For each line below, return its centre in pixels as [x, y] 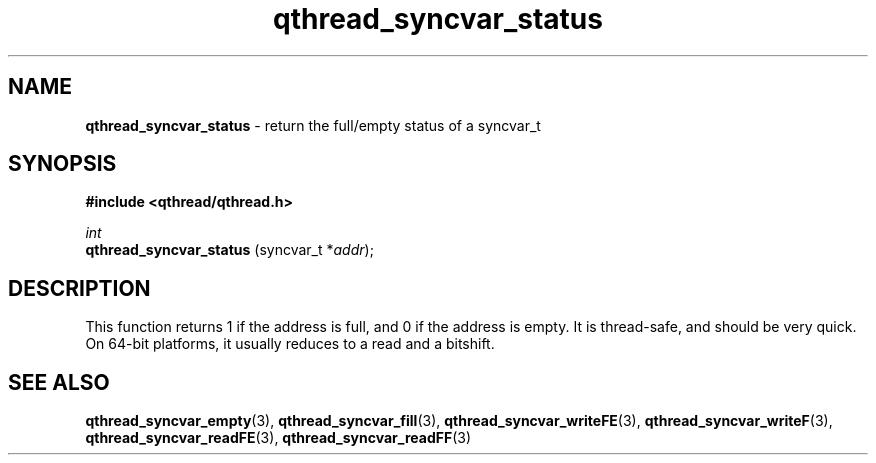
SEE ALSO [59, 382]
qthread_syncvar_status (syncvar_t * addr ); [229, 250]
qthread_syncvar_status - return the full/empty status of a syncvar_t [313, 125]
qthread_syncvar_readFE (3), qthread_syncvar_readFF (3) [278, 438]
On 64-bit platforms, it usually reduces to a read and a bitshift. [290, 344]
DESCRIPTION [79, 288]
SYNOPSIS [62, 164]
